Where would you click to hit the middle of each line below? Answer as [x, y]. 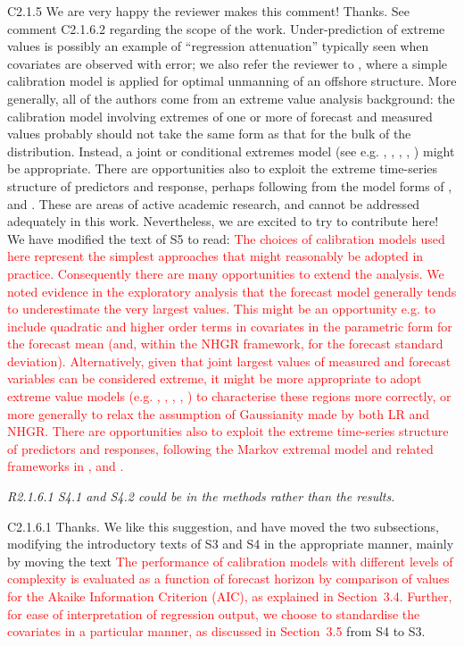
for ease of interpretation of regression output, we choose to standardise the [214, 613]
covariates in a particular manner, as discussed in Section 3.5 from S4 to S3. [216, 631]
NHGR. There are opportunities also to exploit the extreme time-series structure [228, 431]
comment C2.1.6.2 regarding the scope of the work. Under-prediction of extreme [226, 28]
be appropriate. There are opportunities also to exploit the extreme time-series [223, 168]
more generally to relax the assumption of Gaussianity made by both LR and [219, 413]
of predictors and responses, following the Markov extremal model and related [220, 448]
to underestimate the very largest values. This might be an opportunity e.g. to [221, 309]
